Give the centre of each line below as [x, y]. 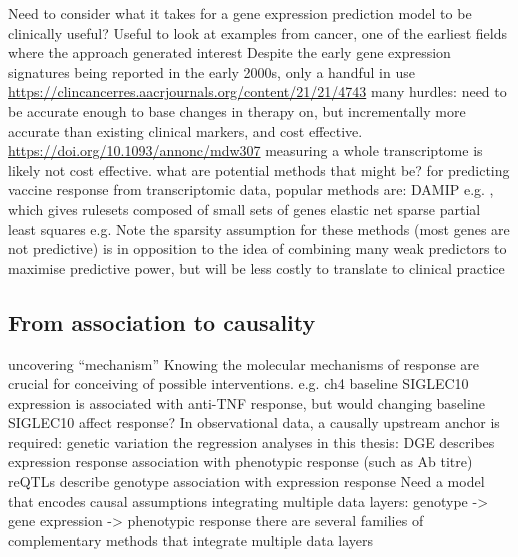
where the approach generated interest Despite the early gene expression [229, 52]
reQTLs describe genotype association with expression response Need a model [246, 481]
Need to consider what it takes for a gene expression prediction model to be [240, 13]
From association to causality [162, 321]
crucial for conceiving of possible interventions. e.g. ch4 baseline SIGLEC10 [238, 383]
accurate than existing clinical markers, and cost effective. [185, 130]
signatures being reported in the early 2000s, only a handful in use [211, 71]
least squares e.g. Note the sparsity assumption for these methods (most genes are [259, 228]
